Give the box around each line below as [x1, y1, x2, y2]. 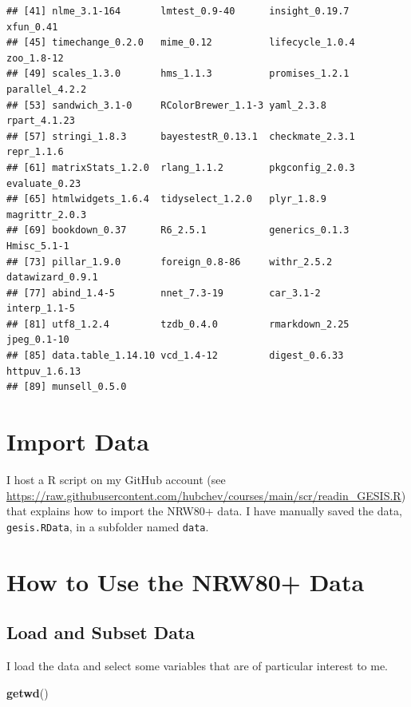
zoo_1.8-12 [6, 52, 64, 64]
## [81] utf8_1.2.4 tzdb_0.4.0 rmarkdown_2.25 [6, 318, 350, 330]
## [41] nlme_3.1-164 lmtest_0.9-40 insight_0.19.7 [6, 6, 350, 17]
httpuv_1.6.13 [6, 365, 81, 377]
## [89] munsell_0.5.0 [6, 381, 127, 393]
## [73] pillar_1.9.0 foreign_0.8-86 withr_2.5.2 [6, 256, 333, 268]
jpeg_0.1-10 [6, 334, 69, 346]
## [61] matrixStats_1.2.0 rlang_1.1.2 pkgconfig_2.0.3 [6, 161, 355, 173]
